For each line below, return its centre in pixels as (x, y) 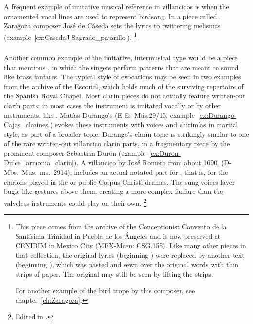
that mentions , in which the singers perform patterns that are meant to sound (121, 67)
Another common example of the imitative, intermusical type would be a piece (121, 57)
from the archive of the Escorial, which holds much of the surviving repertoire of (124, 86)
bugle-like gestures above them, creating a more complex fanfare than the (114, 191)
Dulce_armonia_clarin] (39, 162)
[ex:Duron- (165, 153)
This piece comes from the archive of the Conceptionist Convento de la (121, 226)
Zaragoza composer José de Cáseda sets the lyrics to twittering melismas (112, 26)
